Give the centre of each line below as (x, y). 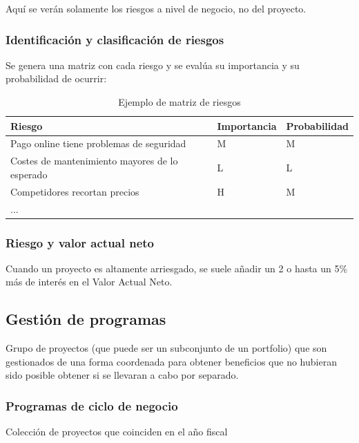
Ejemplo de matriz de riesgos (179, 102)
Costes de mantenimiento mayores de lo (94, 161)
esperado (29, 174)
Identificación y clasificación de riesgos (115, 39)
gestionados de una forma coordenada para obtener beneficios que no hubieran (171, 361)
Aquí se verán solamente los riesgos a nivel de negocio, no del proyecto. (156, 8)
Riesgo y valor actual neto (80, 242)
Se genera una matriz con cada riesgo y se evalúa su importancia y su (153, 65)
